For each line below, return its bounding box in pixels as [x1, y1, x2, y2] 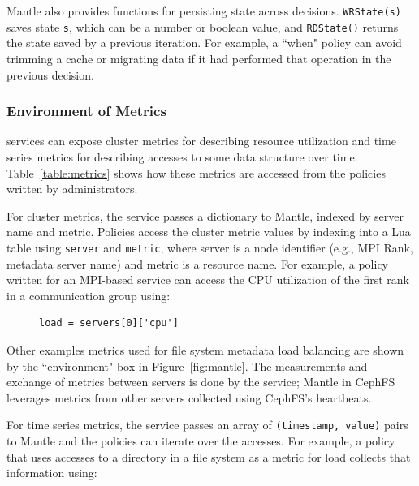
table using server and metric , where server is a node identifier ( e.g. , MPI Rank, [6, 239, 413, 256]
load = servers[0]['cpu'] [39, 317, 179, 329]
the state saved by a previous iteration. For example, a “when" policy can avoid [6, 34, 402, 51]
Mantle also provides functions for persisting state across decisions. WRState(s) [6, 2, 401, 19]
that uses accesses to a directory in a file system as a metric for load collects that [6, 448, 411, 465]
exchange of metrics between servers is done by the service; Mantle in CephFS [6, 373, 395, 390]
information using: [6, 464, 97, 481]
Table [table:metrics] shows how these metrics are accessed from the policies [6, 164, 386, 181]
